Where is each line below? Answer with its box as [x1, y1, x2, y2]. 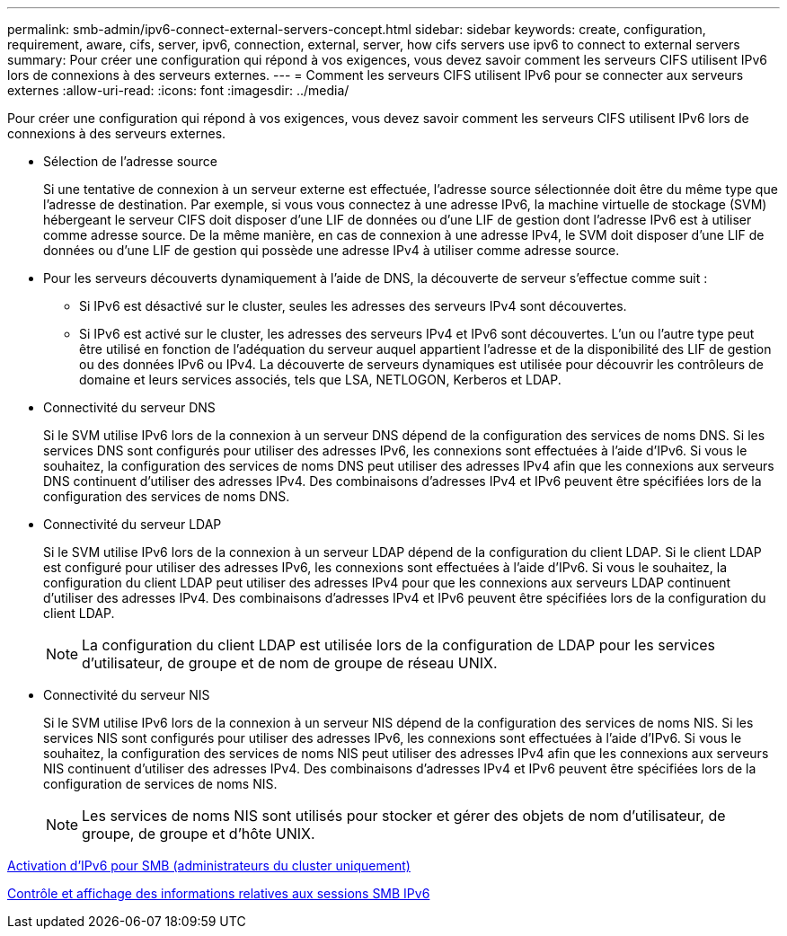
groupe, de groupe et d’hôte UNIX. [82, 825, 315, 843]
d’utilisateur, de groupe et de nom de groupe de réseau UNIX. [82, 654, 498, 672]
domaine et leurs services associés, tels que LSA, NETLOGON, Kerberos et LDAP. [79, 372, 562, 387]
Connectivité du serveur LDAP [43, 517, 222, 532]
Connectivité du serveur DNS [43, 400, 216, 415]
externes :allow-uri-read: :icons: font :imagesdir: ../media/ [7, 83, 349, 98]
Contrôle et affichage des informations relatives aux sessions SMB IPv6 [7, 886, 430, 901]
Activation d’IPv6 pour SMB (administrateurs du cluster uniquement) [7, 858, 411, 873]
